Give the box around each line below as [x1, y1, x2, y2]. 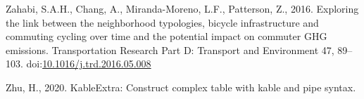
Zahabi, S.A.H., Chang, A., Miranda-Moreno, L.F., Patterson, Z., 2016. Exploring [6, 1, 359, 15]
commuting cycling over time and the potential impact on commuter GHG [6, 29, 327, 44]
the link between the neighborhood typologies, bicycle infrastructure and [6, 15, 319, 29]
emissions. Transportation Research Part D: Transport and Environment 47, [6, 42, 334, 57]
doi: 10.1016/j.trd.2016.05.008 [26, 56, 151, 71]
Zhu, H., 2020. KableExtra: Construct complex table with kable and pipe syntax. [6, 79, 356, 94]
